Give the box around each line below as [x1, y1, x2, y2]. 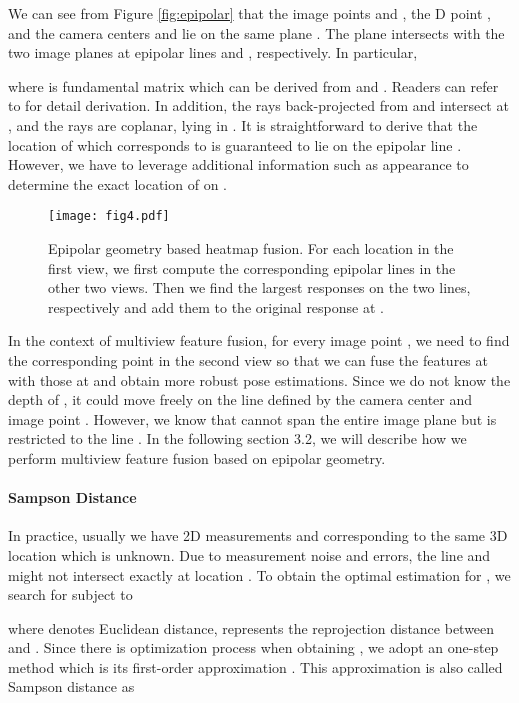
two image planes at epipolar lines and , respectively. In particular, [8, 42, 418, 63]
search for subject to [8, 584, 133, 605]
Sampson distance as [8, 676, 135, 697]
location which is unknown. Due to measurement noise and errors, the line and [8, 544, 491, 565]
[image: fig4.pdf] [48, 209, 170, 224]
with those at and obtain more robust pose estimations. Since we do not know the [8, 369, 511, 390]
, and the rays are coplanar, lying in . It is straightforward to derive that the [8, 114, 478, 135]
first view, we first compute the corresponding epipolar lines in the [48, 257, 456, 278]
